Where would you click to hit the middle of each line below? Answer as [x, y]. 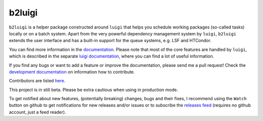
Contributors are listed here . [37, 81]
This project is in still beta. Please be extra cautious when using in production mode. [94, 90]
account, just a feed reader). [38, 112]
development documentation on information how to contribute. [72, 72]
